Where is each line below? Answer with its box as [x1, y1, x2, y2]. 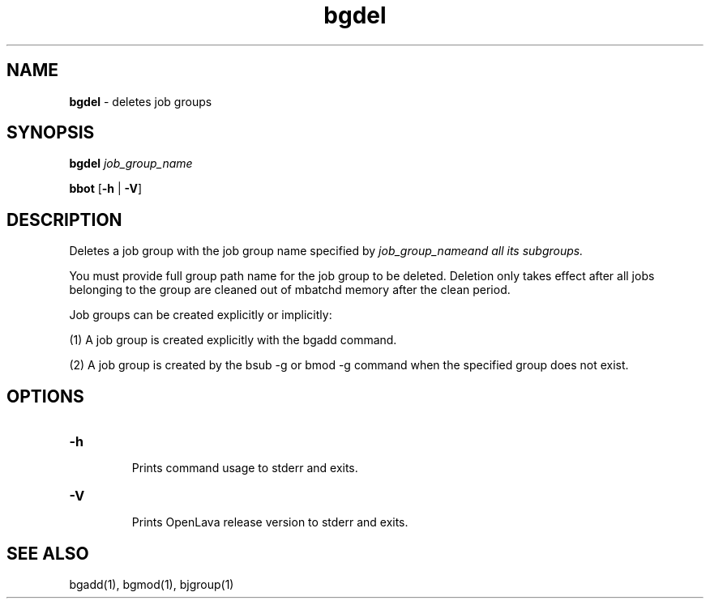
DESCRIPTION [6, 209, 122, 230]
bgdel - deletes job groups [69, 94, 212, 109]
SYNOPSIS [6, 122, 95, 143]
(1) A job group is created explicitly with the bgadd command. [69, 333, 397, 347]
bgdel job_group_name [69, 156, 193, 171]
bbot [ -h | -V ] [69, 181, 143, 196]
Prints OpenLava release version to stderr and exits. [131, 515, 408, 530]
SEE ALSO [6, 543, 89, 564]
